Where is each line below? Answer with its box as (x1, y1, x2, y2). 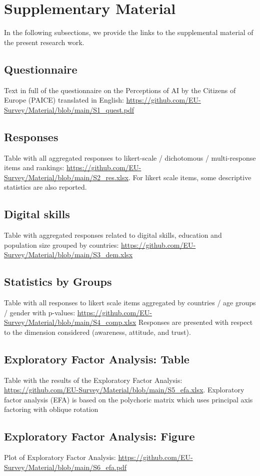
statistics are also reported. (4, 182, 87, 192)
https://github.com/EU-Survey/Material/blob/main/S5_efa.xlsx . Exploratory (4, 384, 244, 395)
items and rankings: (4, 162, 64, 173)
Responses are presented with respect (138, 317, 253, 327)
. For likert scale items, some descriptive (128, 172, 251, 182)
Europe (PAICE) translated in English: (4, 95, 124, 105)
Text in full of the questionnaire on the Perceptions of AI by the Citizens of (4, 85, 236, 95)
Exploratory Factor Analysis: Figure (4, 428, 195, 444)
